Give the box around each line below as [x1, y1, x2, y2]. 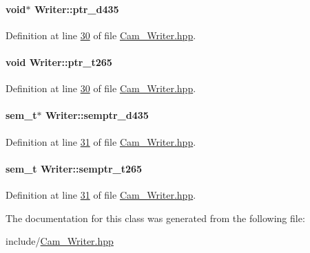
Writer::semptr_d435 [45, 108, 149, 122]
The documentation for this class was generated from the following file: [6, 210, 305, 225]
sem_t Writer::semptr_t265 [6, 161, 143, 175]
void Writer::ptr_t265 [6, 54, 112, 69]
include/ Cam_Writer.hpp [6, 234, 114, 248]
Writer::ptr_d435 [34, 1, 119, 16]
